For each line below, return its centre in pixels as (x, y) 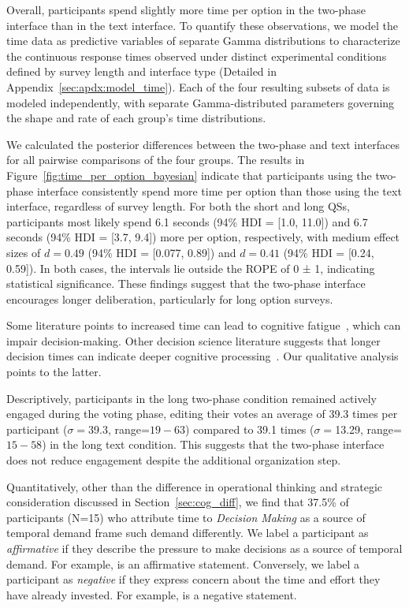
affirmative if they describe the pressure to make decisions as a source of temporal (204, 548)
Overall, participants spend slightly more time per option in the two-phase (186, 9)
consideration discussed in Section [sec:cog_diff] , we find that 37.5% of (178, 502)
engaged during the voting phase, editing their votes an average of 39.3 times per (202, 414)
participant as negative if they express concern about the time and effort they (193, 579)
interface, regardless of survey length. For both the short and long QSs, (178, 206)
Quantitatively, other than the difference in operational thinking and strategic (195, 486)
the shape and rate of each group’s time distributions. (136, 118)
